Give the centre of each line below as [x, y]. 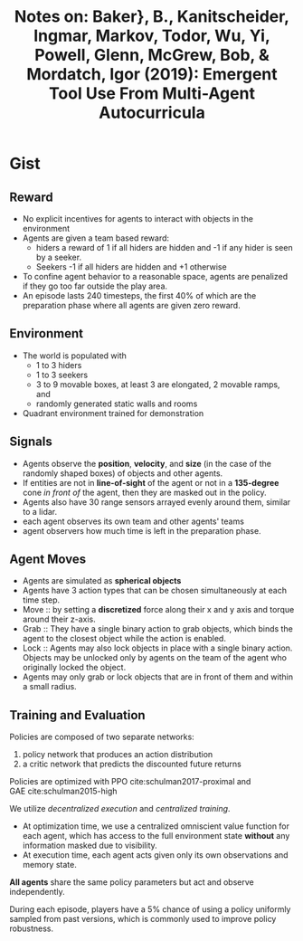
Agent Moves [48, 560]
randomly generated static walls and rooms [117, 404]
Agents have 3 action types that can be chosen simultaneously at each [155, 591]
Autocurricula [152, 113]
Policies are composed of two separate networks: [102, 737]
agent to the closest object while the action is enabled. [124, 639]
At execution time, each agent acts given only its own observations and [155, 855]
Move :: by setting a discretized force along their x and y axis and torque [158, 610]
